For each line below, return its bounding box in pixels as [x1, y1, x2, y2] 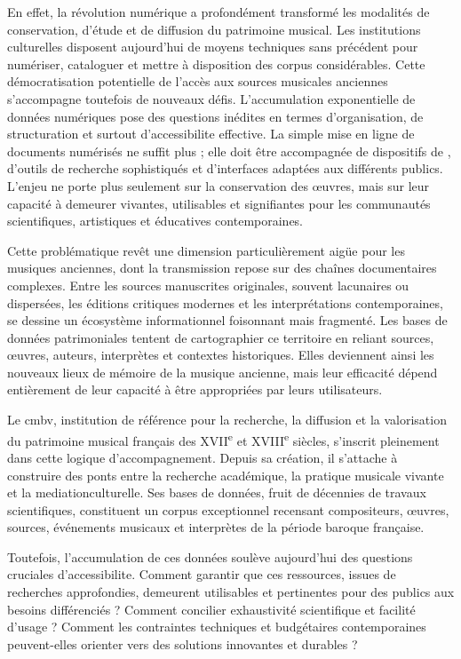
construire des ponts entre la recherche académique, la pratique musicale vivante [7, 465, 444, 484]
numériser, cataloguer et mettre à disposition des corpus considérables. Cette [7, 54, 425, 73]
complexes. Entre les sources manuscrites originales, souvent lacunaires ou [7, 275, 409, 294]
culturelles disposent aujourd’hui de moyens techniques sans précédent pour [7, 37, 418, 56]
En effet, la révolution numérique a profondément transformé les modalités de [7, 3, 430, 20]
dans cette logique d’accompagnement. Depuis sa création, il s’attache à [7, 448, 398, 466]
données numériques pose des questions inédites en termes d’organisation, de [7, 107, 424, 125]
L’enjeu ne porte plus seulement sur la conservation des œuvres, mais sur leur [7, 176, 430, 195]
